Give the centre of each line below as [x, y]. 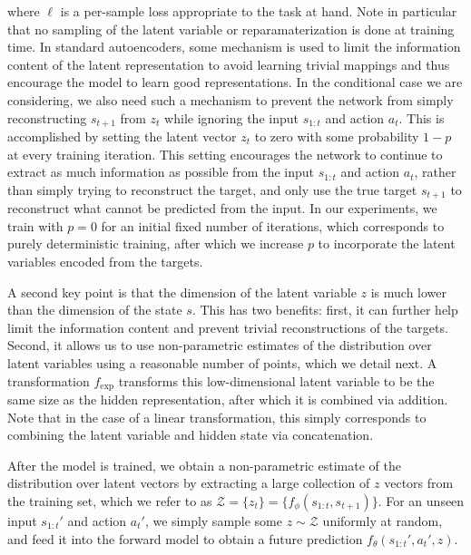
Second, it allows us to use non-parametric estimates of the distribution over [220, 345]
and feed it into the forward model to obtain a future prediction [185, 538]
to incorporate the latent [387, 243]
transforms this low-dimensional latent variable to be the [276, 380]
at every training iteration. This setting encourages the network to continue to [225, 154]
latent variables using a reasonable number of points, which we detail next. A [222, 363]
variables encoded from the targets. [105, 262]
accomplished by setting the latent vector [122, 136]
